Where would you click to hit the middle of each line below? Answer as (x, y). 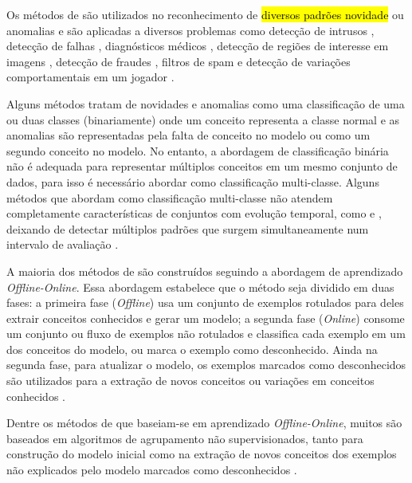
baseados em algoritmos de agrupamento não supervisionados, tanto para (185, 438)
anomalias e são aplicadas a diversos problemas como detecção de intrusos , (190, 30)
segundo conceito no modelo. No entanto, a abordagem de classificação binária (198, 150)
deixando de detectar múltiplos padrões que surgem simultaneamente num (188, 228)
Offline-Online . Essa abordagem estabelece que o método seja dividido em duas (200, 287)
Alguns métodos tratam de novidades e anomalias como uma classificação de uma (206, 103)
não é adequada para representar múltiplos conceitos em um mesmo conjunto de (202, 166)
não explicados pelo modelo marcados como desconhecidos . (152, 470)
